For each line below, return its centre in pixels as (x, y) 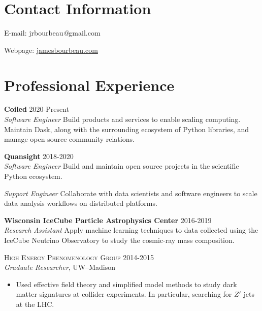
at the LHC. (35, 304)
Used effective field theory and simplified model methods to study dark (126, 284)
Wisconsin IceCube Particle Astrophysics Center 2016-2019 (108, 220)
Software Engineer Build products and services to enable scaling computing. (122, 119)
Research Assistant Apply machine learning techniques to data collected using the (131, 230)
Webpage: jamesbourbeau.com (51, 50)
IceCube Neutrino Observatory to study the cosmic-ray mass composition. (119, 240)
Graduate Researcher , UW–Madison (60, 267)
